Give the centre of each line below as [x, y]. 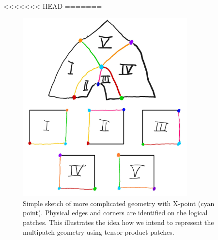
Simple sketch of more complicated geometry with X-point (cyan [119, 203]
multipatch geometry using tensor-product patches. [99, 232]
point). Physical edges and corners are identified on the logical [115, 213]
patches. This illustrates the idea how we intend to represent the [118, 222]
